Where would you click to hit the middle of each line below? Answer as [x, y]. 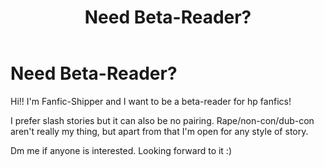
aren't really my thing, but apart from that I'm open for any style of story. [159, 131]
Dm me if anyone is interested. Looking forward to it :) [121, 150]
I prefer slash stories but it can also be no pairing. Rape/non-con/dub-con [162, 120]
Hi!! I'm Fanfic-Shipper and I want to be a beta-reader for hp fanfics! [151, 101]
